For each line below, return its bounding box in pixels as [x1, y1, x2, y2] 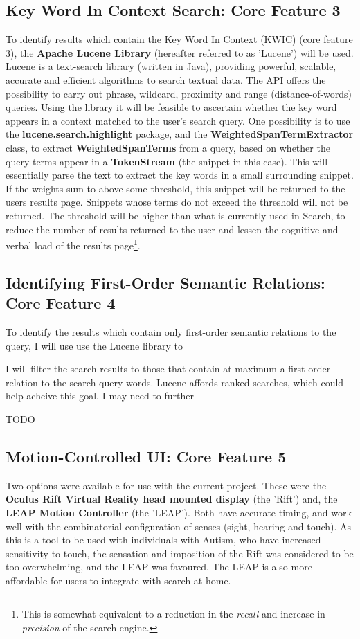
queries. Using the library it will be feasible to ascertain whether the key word [6, 100, 337, 114]
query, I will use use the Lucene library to [6, 338, 183, 352]
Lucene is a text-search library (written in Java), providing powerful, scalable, [6, 59, 336, 73]
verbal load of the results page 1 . [6, 236, 141, 252]
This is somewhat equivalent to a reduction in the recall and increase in [21, 606, 325, 621]
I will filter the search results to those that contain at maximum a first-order [6, 361, 331, 376]
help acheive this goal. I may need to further [6, 388, 194, 403]
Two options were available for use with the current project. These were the [6, 478, 327, 492]
